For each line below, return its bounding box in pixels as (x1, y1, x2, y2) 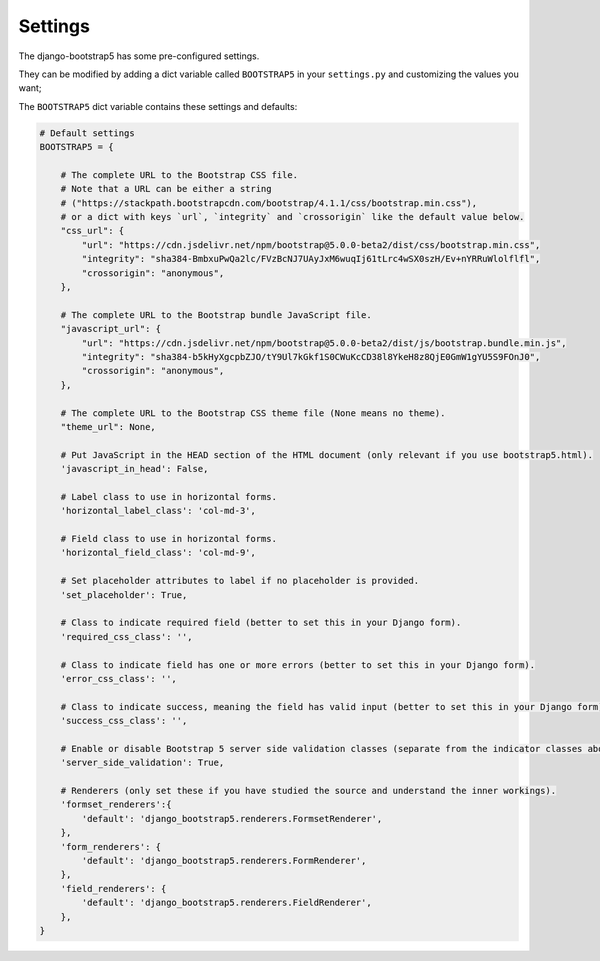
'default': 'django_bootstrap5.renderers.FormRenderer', (81, 855, 367, 867)
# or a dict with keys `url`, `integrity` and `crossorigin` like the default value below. (60, 211, 525, 223)
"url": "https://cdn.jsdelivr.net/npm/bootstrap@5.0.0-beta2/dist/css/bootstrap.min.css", (81, 239, 541, 250)
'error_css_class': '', (60, 673, 177, 684)
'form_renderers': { (60, 841, 162, 852)
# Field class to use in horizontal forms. (60, 533, 277, 545)
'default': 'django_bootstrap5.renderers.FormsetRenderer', (81, 813, 383, 824)
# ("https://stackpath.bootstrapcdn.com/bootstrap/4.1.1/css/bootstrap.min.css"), (60, 197, 478, 209)
